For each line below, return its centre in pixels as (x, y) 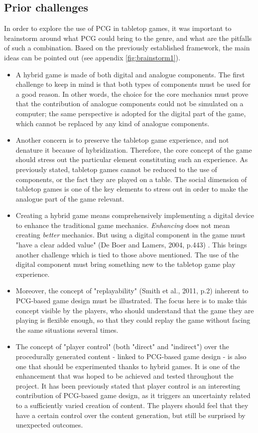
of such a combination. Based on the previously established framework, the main (127, 48)
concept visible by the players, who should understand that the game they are (135, 310)
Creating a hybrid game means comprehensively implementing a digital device (135, 215)
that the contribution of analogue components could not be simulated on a (129, 104)
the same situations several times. (67, 329)
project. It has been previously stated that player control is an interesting (128, 385)
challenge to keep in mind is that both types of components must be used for (133, 84)
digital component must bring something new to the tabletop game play (126, 264)
